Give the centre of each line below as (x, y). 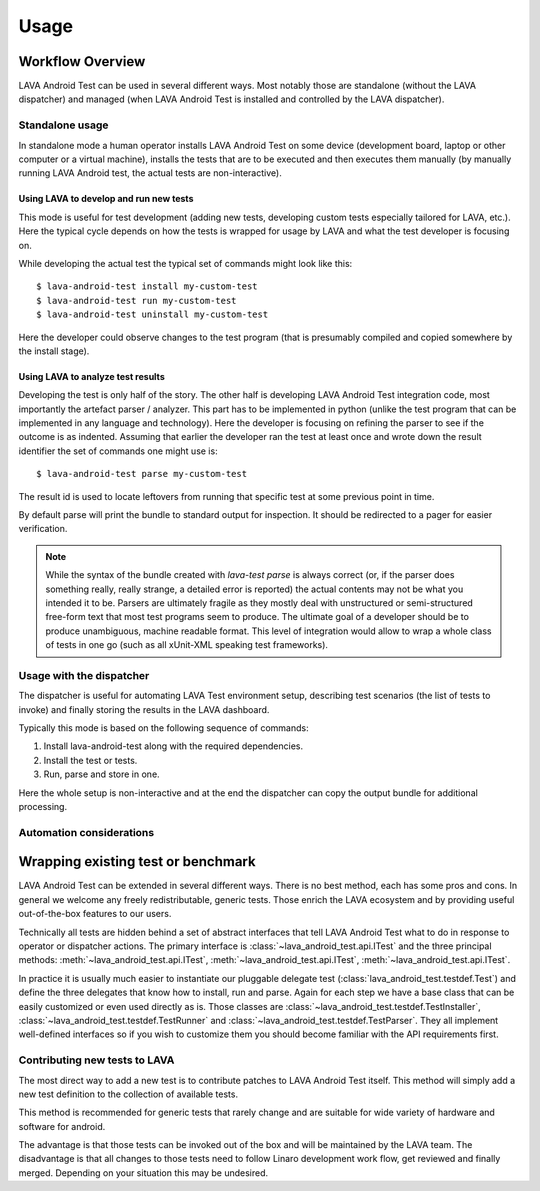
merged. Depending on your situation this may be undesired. (143, 1172)
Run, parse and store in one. (101, 774)
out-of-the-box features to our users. (95, 914)
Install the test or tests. (90, 760)
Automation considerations (86, 832)
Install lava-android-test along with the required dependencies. (173, 746)
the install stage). (54, 351)
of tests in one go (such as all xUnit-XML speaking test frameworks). (187, 645)
